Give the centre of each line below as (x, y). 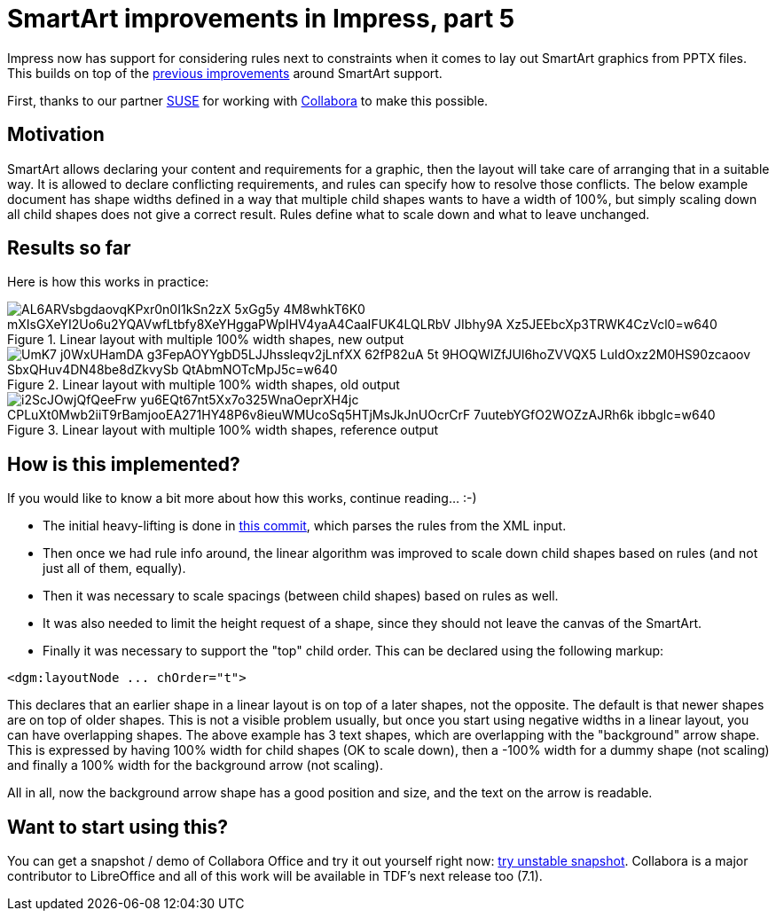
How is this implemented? (124, 464)
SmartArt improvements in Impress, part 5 (261, 19)
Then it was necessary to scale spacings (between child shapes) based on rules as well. (301, 596)
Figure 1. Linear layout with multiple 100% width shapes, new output (206, 340)
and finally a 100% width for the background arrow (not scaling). (195, 765)
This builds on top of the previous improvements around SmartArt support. (225, 73)
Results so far (69, 248)
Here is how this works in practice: (108, 282)
